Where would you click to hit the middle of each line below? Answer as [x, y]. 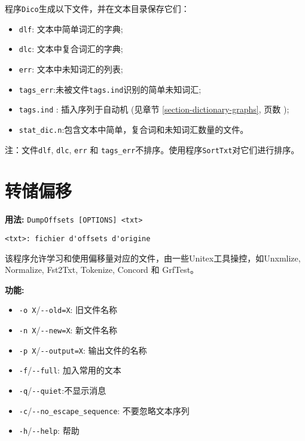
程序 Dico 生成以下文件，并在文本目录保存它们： [97, 8]
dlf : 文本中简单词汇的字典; [71, 28]
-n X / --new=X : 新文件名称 [68, 330]
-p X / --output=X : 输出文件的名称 [83, 350]
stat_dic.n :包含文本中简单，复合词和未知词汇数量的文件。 [134, 129]
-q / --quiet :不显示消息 [62, 390]
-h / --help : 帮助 [49, 431]
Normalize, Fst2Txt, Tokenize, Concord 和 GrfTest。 [102, 270]
